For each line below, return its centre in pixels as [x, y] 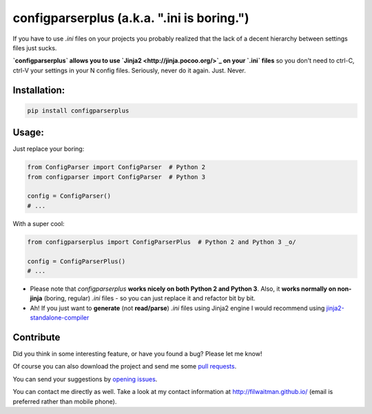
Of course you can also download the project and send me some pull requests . [125, 366]
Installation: [39, 90]
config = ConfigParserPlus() [76, 261]
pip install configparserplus [78, 111]
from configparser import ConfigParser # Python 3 [116, 177]
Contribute [37, 337]
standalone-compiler [60, 318]
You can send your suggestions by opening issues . [85, 379]
